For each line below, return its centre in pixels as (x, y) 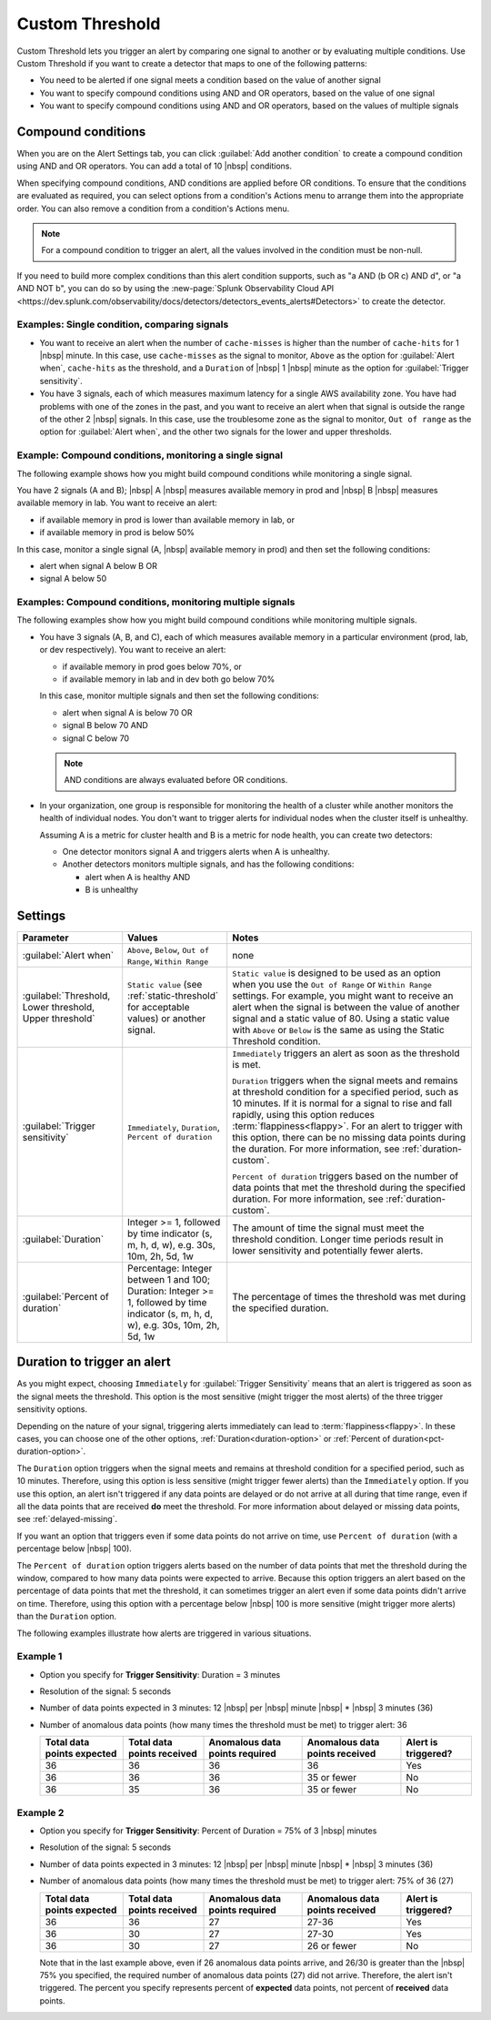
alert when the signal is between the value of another (346, 1007)
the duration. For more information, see (316, 1149)
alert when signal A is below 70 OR (127, 712)
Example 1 (40, 1657)
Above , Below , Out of (168, 949)
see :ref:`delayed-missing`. (67, 1519)
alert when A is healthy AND (138, 877)
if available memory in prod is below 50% (117, 533)
